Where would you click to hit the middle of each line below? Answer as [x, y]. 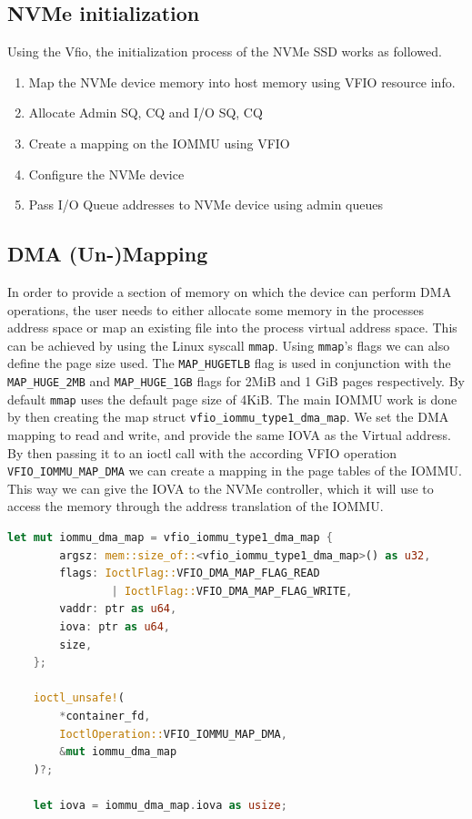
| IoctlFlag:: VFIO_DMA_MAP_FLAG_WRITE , [232, 591]
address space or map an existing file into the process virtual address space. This [232, 328]
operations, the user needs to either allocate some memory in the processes [216, 309]
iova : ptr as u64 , [115, 627]
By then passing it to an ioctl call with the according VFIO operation [202, 452]
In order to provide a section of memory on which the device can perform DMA [230, 291]
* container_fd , [105, 716]
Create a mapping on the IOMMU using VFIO [159, 143]
